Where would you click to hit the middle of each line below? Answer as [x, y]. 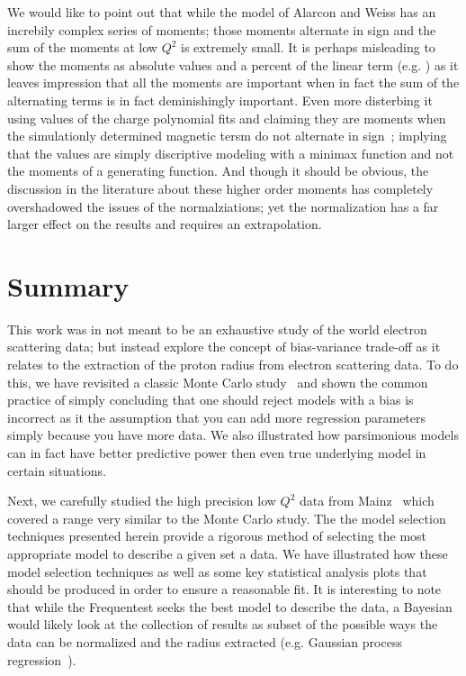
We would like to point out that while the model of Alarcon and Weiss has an [222, 12]
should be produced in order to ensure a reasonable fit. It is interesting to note [224, 589]
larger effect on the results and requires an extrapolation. [165, 224]
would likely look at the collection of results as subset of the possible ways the [223, 624]
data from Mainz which [367, 501]
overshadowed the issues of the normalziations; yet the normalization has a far [223, 206]
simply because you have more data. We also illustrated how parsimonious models [233, 435]
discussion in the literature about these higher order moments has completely [220, 188]
